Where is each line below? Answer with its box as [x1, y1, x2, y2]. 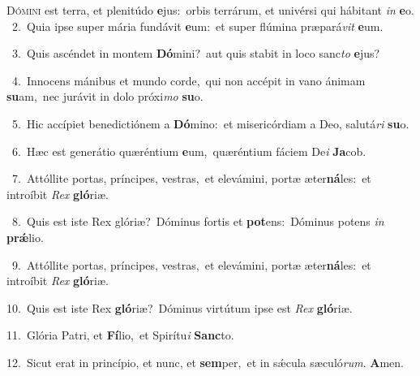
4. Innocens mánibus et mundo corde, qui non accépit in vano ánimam [11, 71, 366, 89]
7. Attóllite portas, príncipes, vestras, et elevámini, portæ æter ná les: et [11, 170, 371, 187]
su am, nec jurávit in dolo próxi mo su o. [6, 88, 204, 105]
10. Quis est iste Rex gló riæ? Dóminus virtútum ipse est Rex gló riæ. [6, 299, 353, 316]
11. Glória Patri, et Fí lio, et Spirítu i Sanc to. [6, 326, 234, 344]
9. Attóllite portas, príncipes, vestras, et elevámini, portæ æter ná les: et [11, 256, 371, 273]
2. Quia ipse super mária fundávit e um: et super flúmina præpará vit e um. [11, 17, 384, 34]
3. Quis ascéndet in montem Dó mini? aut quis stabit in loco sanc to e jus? [11, 45, 380, 62]
